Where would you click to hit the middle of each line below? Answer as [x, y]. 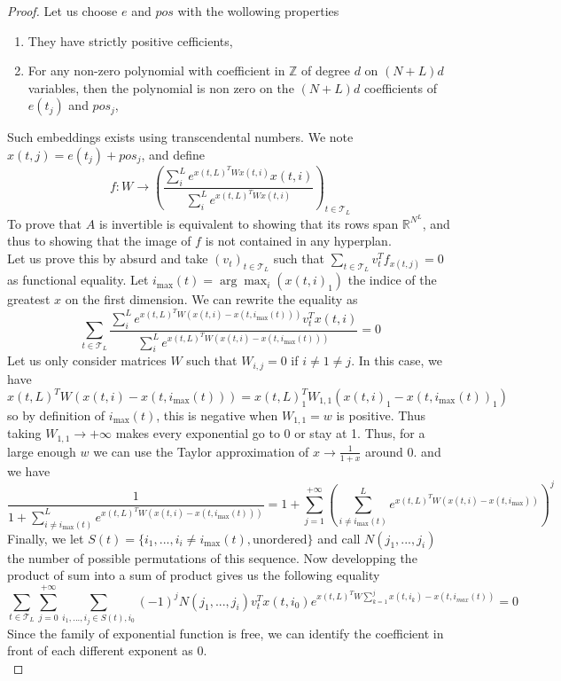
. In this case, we [397, 360]
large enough [42, 451]
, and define [173, 154]
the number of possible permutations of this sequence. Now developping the [212, 557]
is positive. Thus [381, 415]
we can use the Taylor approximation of [201, 451]
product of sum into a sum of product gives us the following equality [194, 575]
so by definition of [56, 415]
